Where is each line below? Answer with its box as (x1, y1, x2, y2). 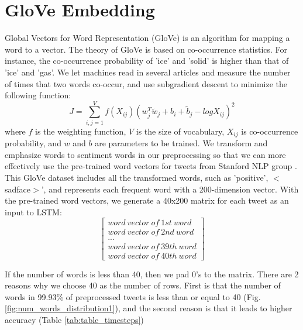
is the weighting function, (35, 125, 126, 137)
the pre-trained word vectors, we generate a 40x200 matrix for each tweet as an (5, 194, 289, 207)
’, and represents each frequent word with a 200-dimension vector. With (41, 183, 299, 195)
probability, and (5, 137, 61, 149)
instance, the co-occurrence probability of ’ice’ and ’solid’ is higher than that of (5, 54, 289, 67)
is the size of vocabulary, (136, 125, 225, 137)
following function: (5, 89, 71, 101)
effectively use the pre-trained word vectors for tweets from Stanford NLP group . (5, 160, 297, 172)
